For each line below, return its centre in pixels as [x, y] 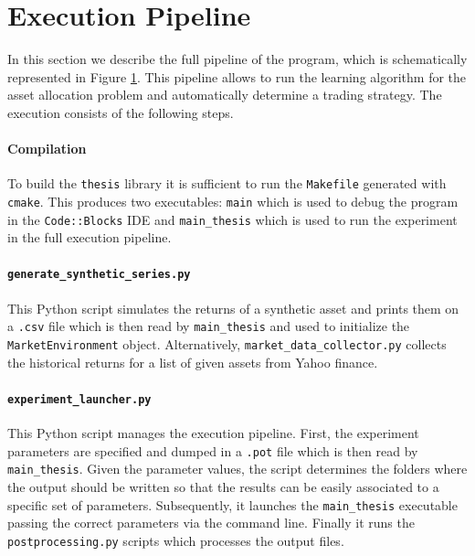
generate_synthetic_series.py [99, 275]
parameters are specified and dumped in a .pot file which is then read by [213, 450]
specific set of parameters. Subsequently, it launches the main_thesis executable [232, 504]
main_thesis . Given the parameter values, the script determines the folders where [237, 469]
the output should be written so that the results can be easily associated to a [223, 486]
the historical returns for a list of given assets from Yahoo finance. [193, 362]
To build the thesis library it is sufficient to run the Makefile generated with [227, 183]
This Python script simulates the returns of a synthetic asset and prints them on [233, 308]
